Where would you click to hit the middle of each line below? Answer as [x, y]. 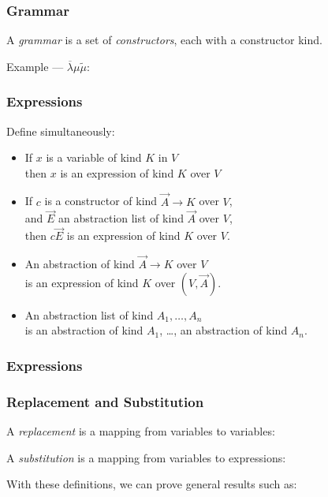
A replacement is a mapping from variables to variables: [141, 430]
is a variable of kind [94, 157]
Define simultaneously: [61, 131]
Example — [35, 66]
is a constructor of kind [101, 201]
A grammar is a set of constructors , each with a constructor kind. [164, 40]
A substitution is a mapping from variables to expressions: [146, 457]
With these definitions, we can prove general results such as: [152, 484]
